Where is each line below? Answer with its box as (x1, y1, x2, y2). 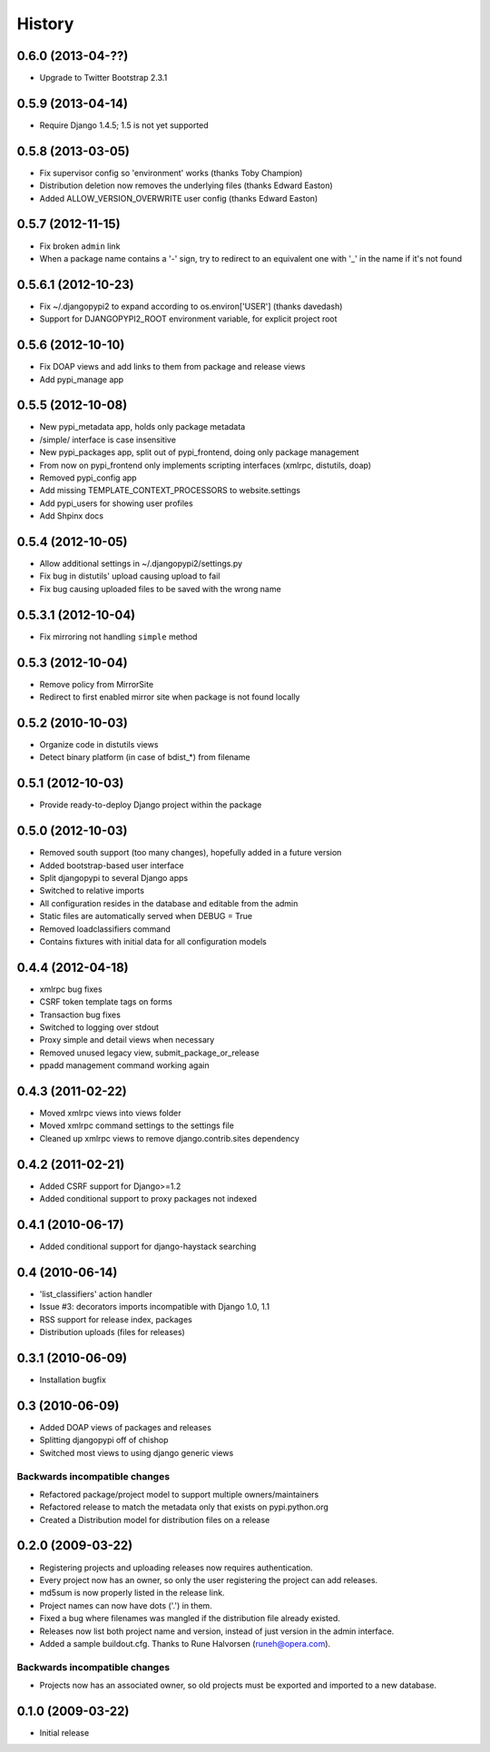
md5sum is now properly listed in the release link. (39, 1588, 225, 1599)
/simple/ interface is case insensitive (39, 434, 177, 445)
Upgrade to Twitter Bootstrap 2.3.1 (39, 73, 168, 84)
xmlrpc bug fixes (39, 984, 103, 995)
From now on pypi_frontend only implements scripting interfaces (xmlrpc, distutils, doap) (39, 460, 372, 470)
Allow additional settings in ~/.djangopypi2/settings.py (39, 559, 243, 569)
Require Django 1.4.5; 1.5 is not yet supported (39, 119, 209, 131)
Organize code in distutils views (39, 738, 159, 749)
